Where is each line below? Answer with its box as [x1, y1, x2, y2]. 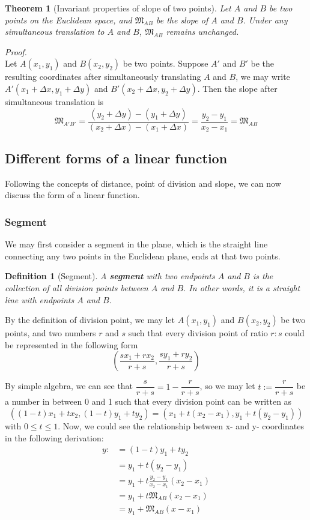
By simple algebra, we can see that [5, 379, 133, 392]
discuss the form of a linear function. [5, 189, 140, 201]
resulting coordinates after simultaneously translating [5, 70, 201, 83]
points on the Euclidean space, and [5, 13, 132, 26]
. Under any [243, 13, 288, 26]
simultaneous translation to [5, 25, 105, 38]
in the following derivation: [5, 431, 104, 444]
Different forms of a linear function [5, 148, 228, 167]
